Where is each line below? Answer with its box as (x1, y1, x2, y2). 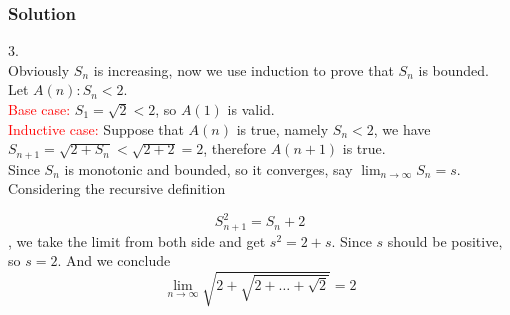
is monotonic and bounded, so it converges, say (64, 158, 353, 179)
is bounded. (418, 59, 489, 80)
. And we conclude (57, 250, 171, 271)
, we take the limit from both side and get (8, 230, 266, 251)
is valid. (227, 99, 275, 119)
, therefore (203, 138, 266, 159)
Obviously (8, 59, 70, 80)
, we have (373, 118, 431, 139)
